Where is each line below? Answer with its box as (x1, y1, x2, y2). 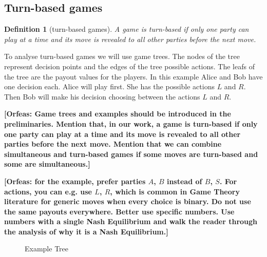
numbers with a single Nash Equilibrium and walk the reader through (4, 216, 258, 227)
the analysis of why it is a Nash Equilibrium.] (4, 226, 168, 236)
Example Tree (25, 243, 69, 254)
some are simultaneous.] (4, 159, 90, 169)
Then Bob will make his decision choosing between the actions (4, 91, 200, 102)
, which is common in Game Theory (110, 186, 240, 196)
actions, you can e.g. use (4, 186, 92, 196)
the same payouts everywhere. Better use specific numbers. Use (4, 206, 235, 216)
